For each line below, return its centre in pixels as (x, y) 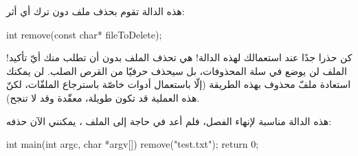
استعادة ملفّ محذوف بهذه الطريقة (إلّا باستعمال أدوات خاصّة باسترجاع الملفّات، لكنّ (179, 84)
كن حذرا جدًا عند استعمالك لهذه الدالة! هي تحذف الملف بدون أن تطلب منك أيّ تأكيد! (179, 57)
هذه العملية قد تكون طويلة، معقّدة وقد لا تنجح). (103, 97)
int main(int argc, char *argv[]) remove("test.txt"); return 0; (133, 144)
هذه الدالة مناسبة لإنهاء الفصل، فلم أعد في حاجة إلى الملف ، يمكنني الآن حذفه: (169, 121)
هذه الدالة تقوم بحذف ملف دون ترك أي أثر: (96, 11)
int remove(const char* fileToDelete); (84, 34)
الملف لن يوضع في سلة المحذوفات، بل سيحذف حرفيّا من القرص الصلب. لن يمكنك (177, 70)
